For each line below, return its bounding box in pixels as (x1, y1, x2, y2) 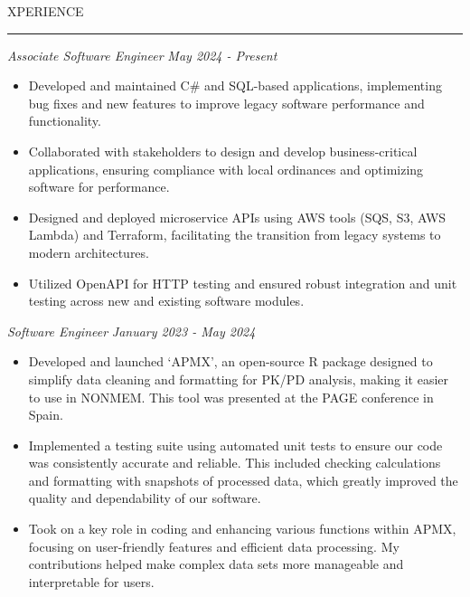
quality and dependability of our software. (28, 488, 261, 507)
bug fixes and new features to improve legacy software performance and (28, 93, 425, 112)
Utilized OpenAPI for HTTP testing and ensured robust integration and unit (28, 273, 457, 292)
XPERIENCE (7, 2, 84, 20)
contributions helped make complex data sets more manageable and (28, 554, 404, 573)
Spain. (28, 405, 63, 424)
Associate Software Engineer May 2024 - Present (7, 45, 277, 64)
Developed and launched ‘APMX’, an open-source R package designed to (28, 352, 433, 371)
